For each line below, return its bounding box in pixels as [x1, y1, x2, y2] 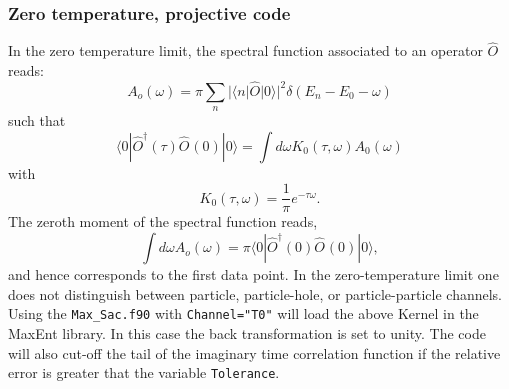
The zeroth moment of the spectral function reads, [8, 211, 318, 232]
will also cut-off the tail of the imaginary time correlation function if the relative [8, 342, 501, 363]
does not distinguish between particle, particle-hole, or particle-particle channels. [8, 283, 503, 304]
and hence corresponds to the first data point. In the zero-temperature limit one [8, 264, 499, 285]
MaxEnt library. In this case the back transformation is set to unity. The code [8, 322, 486, 343]
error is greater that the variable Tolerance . [8, 362, 280, 383]
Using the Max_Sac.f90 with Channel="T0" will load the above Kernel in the [8, 303, 479, 324]
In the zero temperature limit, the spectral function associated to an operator [8, 40, 483, 61]
